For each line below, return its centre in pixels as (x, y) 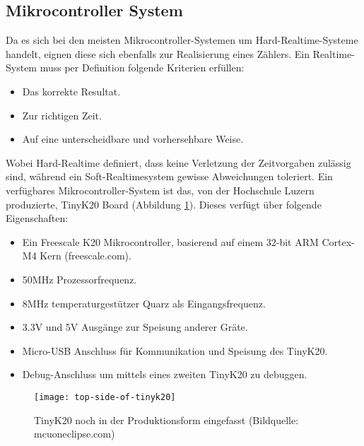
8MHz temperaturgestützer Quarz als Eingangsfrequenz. (144, 303)
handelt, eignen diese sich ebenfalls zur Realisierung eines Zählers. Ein (158, 53)
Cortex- (338, 241)
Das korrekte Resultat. (71, 91)
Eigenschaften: (37, 218)
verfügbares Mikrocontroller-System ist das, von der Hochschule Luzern (160, 190)
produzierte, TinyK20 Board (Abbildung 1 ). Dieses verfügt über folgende (164, 204)
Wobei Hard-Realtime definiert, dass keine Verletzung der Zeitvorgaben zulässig (178, 162)
